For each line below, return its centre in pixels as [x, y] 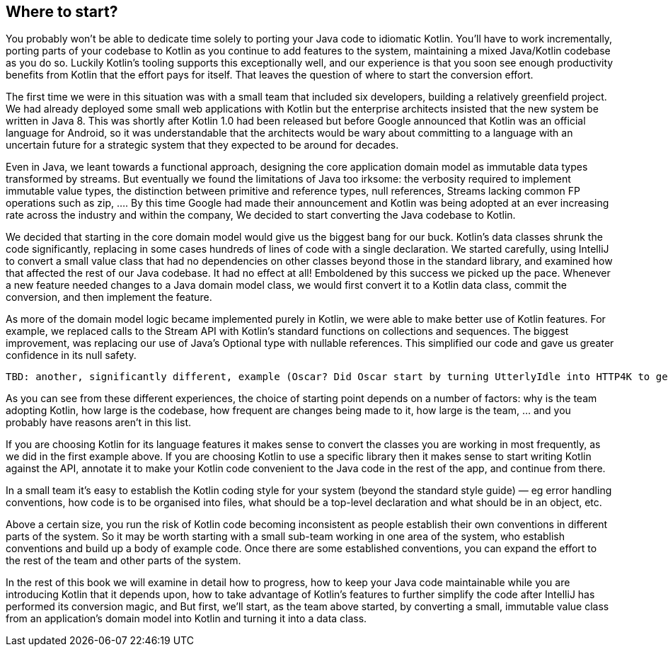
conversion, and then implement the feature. [109, 297]
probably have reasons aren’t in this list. [99, 423]
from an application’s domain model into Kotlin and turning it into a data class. [186, 619]
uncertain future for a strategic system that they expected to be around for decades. [202, 145]
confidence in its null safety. [71, 355]
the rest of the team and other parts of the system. [123, 561]
